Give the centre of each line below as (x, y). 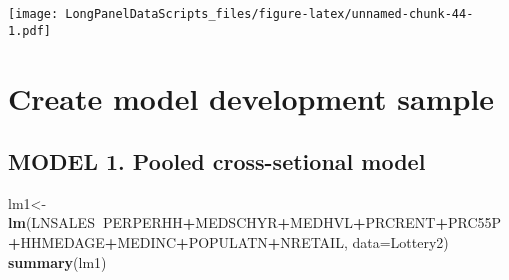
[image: (33, 14)
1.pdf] (29, 30)
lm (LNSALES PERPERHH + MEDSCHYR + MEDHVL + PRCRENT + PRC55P (255, 222)
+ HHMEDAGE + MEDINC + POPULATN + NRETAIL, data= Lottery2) (228, 242)
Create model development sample (251, 97)
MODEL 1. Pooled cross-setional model (217, 161)
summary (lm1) (57, 261)
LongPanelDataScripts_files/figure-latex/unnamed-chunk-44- (269, 14)
